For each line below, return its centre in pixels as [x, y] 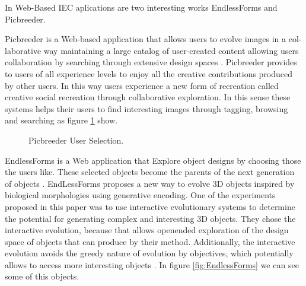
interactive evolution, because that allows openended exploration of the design [147, 230]
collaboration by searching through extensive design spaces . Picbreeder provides [151, 62]
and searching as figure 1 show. [61, 120]
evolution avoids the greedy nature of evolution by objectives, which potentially [149, 253]
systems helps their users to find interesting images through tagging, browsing [146, 108]
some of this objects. [42, 276]
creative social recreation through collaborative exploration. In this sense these [148, 97]
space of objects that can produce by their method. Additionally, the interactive [150, 241]
